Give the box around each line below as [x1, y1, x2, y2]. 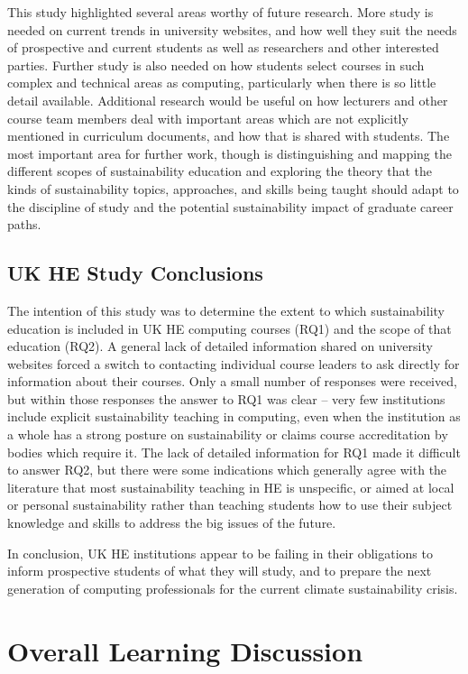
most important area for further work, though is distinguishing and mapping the [7, 143, 452, 162]
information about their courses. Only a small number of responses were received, [7, 372, 457, 391]
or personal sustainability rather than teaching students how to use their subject [7, 495, 453, 514]
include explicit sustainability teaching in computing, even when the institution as [7, 407, 461, 426]
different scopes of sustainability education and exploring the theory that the [7, 162, 433, 180]
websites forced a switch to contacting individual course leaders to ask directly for [7, 354, 460, 373]
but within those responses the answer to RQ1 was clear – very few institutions [7, 389, 445, 408]
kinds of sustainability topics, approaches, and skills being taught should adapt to [7, 179, 459, 198]
